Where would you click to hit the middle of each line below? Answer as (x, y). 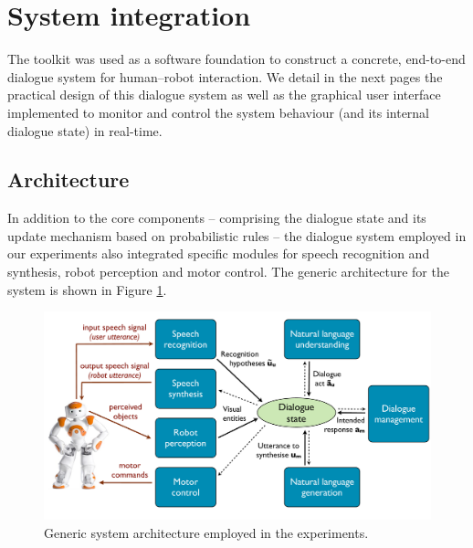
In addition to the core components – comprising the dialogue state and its (217, 218)
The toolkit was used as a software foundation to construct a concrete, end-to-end (236, 59)
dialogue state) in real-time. (85, 130)
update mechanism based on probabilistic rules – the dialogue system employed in (237, 235)
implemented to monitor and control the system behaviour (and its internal (219, 112)
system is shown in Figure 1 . (87, 289)
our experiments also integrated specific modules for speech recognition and (219, 253)
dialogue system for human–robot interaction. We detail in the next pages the (225, 76)
